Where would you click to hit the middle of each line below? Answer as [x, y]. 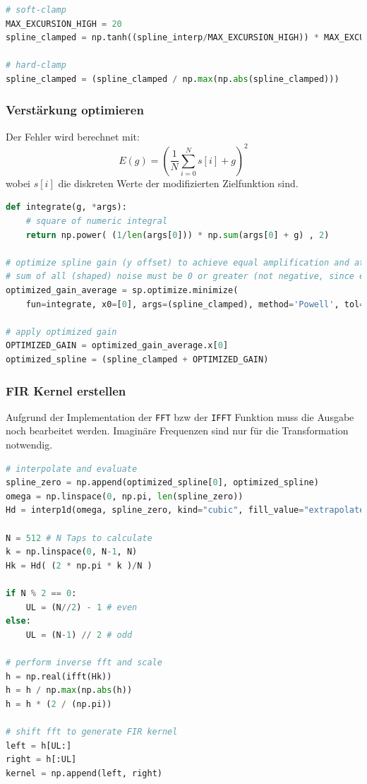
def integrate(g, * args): [66, 207]
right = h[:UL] [41, 760]
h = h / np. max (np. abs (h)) [69, 690]
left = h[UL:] [39, 746]
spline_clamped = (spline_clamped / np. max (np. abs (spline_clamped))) [173, 79]
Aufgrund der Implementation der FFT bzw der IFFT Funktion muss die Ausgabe [180, 416]
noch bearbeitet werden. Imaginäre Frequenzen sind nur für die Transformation [177, 430]
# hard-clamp [36, 65]
